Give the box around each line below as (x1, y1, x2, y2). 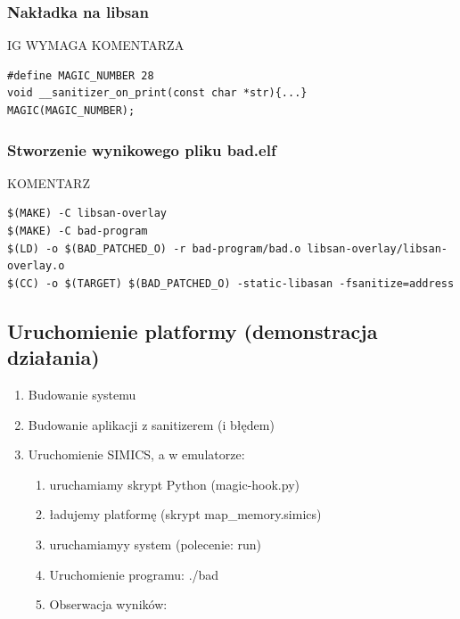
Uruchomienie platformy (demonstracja (7, 317, 378, 344)
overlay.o (7, 260, 65, 273)
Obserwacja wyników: (49, 595, 168, 614)
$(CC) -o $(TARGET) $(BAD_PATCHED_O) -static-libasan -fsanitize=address (7, 276, 455, 290)
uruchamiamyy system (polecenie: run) (49, 534, 262, 553)
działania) (7, 343, 100, 371)
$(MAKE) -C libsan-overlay (7, 207, 167, 220)
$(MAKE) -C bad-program (7, 225, 148, 237)
